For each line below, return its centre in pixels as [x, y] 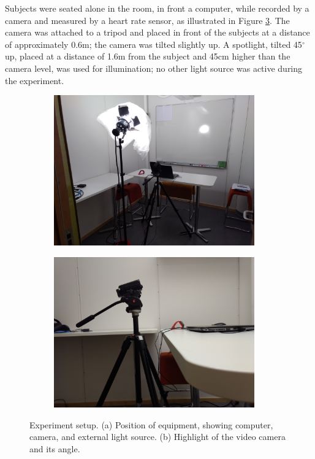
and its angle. [55, 448]
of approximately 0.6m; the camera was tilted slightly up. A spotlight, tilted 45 [154, 44]
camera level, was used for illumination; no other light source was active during [154, 68]
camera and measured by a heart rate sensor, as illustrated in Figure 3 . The [147, 20]
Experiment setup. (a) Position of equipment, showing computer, [151, 424]
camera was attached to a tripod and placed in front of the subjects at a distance [157, 32]
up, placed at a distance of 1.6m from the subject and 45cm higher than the [148, 56]
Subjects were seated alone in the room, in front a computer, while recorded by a [157, 8]
